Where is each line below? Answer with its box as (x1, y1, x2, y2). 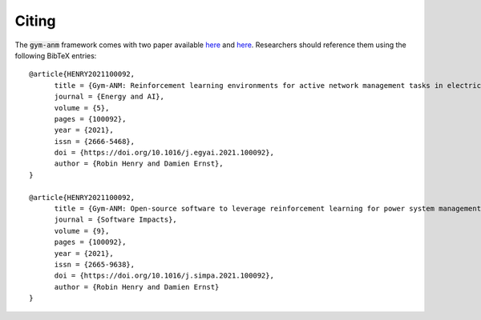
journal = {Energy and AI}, (54, 92, 164, 102)
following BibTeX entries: (14, 50, 97, 60)
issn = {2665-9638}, (54, 260, 135, 269)
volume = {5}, (54, 103, 110, 112)
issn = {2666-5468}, (54, 137, 135, 146)
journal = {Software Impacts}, (54, 215, 178, 224)
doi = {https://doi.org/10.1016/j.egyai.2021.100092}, (54, 148, 274, 158)
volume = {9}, (54, 226, 110, 235)
